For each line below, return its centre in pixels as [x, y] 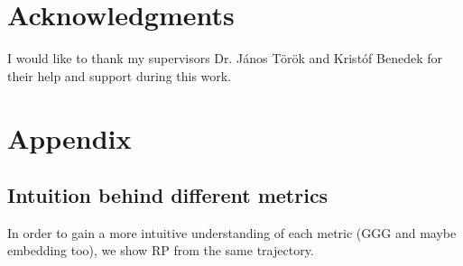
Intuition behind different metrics [168, 195]
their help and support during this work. [120, 75]
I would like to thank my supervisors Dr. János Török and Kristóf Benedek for [225, 58]
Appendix [69, 138]
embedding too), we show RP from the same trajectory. [161, 250]
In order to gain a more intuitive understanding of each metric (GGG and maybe [232, 232]
